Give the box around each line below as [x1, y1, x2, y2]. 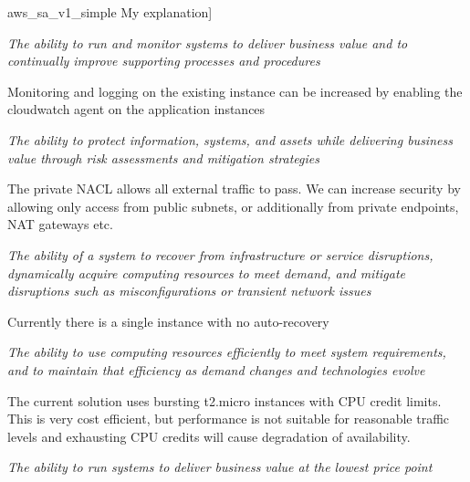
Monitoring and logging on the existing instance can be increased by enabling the [7, 81, 463, 100]
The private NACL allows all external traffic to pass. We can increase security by [7, 179, 461, 198]
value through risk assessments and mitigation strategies [7, 148, 319, 167]
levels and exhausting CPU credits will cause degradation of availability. [7, 426, 411, 445]
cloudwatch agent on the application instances [7, 100, 266, 119]
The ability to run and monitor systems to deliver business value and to [7, 33, 408, 52]
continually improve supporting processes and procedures [7, 51, 320, 70]
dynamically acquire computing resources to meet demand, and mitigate [7, 263, 406, 282]
